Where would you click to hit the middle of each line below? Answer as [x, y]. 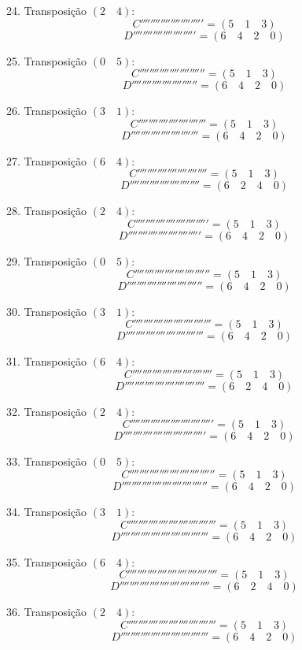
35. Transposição [47, 561]
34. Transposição [47, 511]
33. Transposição [47, 461]
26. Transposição [47, 111]
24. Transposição [47, 10]
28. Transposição [47, 211]
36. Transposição [47, 612]
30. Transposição [47, 311]
